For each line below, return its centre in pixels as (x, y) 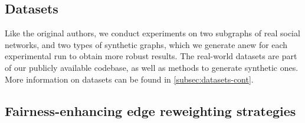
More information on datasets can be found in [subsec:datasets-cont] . (129, 79)
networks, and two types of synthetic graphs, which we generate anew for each (146, 44)
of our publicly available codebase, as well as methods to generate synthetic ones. (152, 67)
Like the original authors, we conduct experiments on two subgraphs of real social (152, 33)
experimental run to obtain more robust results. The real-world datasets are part (151, 56)
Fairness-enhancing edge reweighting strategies (150, 110)
